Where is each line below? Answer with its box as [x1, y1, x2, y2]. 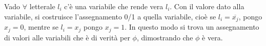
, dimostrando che [136, 32, 193, 42]
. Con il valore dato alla [170, 1, 244, 11]
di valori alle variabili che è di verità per [4, 32, 130, 42]
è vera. [202, 32, 223, 42]
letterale [29, 1, 55, 11]
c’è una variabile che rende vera [64, 1, 163, 11]
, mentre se [24, 21, 58, 32]
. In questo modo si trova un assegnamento [125, 21, 259, 32]
